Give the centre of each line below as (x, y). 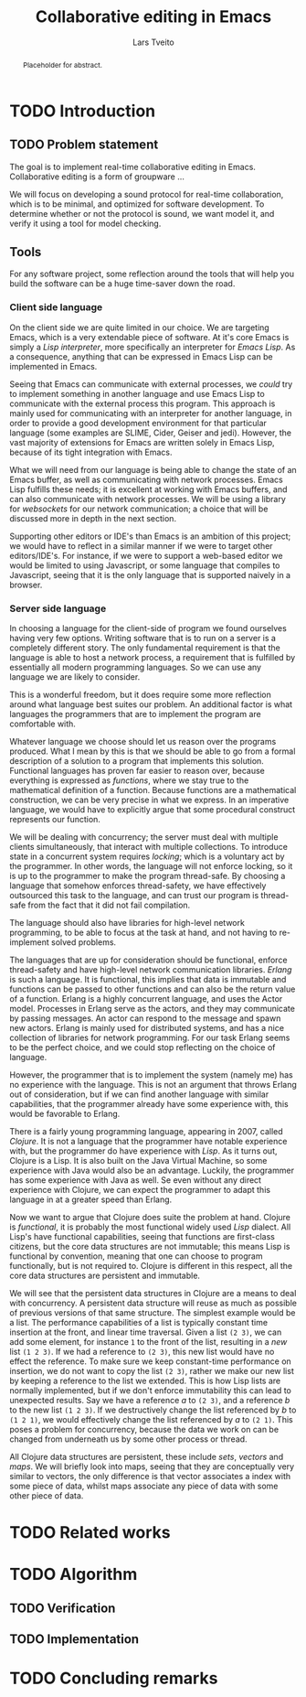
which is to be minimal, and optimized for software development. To (137, 204)
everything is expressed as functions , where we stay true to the (129, 780)
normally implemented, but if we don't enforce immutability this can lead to (151, 1390)
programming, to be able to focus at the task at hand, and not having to (143, 932)
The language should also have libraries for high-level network (127, 922)
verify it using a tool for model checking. (85, 223)
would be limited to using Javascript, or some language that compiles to (145, 565)
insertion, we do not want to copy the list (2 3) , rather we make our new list (152, 1370)
